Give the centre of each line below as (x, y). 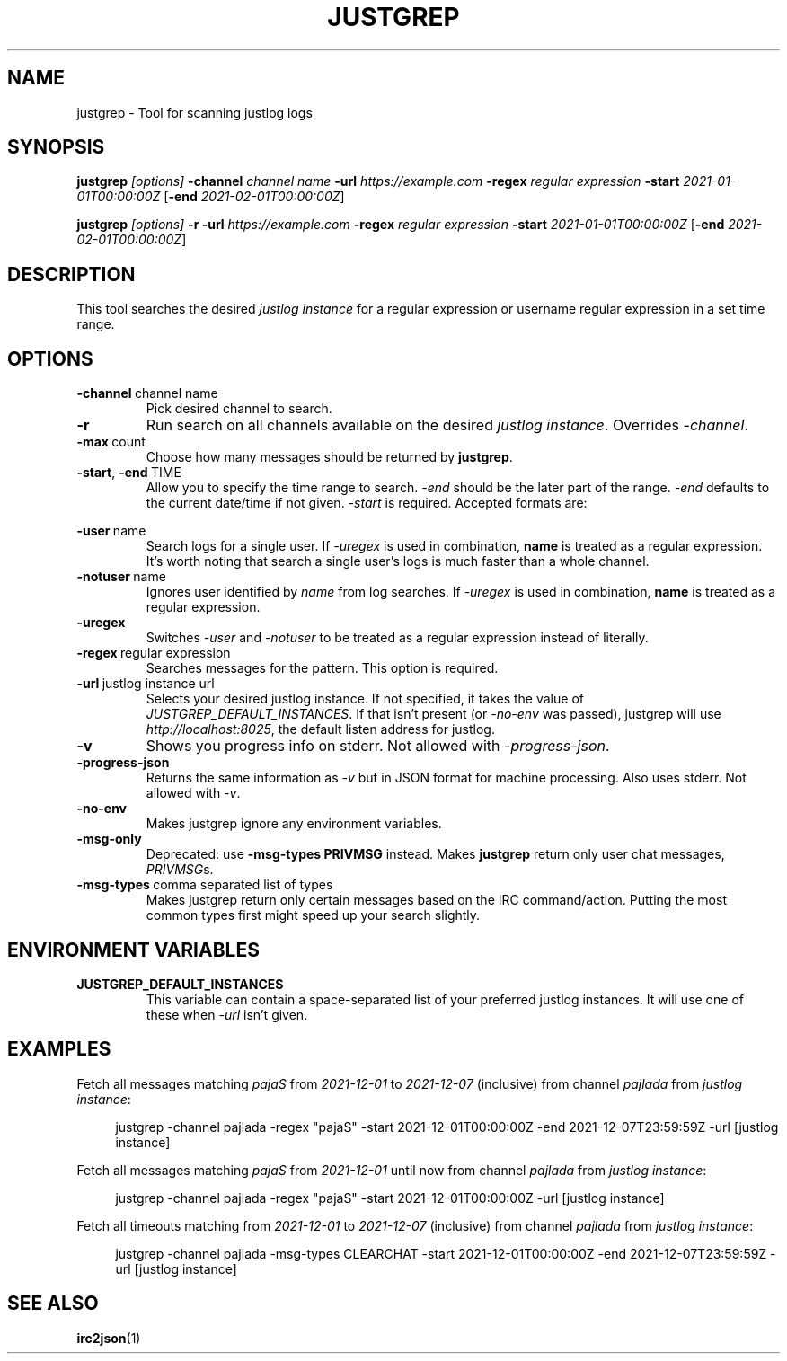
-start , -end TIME (129, 473)
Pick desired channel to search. (239, 409)
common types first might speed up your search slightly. (313, 915)
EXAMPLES (59, 1049)
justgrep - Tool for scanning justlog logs (195, 112)
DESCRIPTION (71, 274)
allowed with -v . (193, 793)
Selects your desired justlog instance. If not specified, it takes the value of (365, 699)
